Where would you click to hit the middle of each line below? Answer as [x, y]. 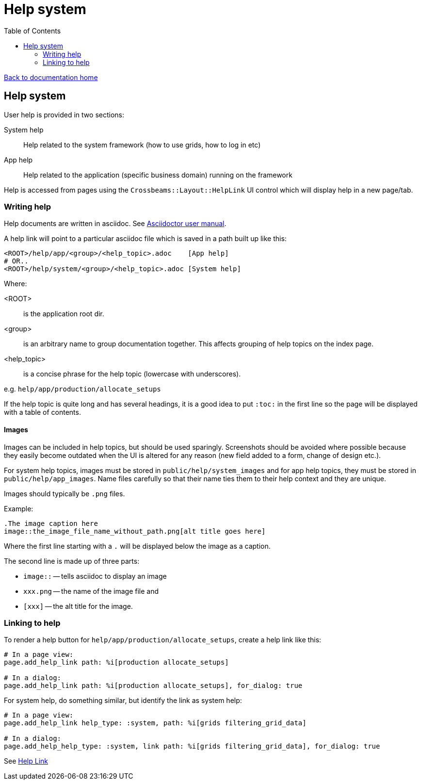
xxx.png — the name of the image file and [91, 591]
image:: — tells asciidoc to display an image [95, 576]
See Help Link [26, 761]
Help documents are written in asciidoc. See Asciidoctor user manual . [115, 224]
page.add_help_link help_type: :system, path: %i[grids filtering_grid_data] [155, 723]
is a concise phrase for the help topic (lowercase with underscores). [132, 374]
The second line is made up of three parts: [72, 561]
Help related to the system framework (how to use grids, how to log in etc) [142, 145]
